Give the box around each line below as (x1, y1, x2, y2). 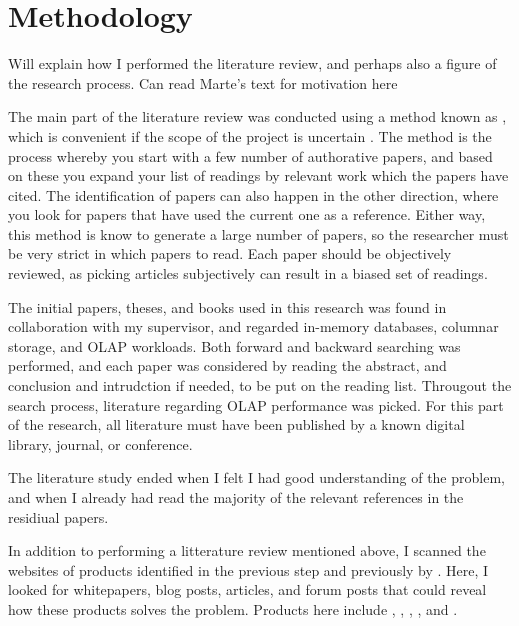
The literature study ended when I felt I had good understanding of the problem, (8, 467, 505, 488)
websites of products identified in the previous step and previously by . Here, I (8, 559, 489, 580)
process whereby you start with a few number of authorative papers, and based (8, 145, 493, 166)
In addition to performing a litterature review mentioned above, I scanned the (8, 540, 486, 561)
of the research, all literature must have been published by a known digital (8, 414, 465, 435)
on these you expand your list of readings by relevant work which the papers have (8, 165, 509, 186)
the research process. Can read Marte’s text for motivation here (8, 72, 398, 93)
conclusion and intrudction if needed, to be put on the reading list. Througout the (8, 375, 512, 396)
